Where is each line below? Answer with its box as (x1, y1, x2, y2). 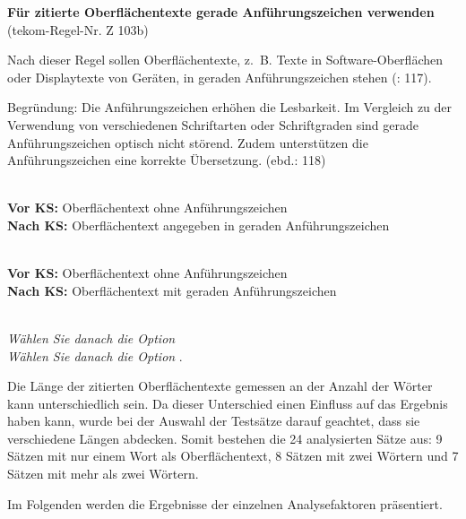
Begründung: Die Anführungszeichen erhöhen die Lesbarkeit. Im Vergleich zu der (7, 98, 453, 117)
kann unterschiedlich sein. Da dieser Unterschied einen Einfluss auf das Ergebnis (7, 394, 448, 412)
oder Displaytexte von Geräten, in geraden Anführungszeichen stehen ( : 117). (7, 67, 432, 86)
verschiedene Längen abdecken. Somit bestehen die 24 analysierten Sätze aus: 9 (7, 428, 443, 447)
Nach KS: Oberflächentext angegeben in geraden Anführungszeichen (7, 215, 390, 234)
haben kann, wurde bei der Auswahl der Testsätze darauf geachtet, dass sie (7, 411, 420, 430)
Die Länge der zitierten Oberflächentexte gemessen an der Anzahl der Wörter (7, 376, 433, 395)
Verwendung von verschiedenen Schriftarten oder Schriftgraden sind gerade (7, 115, 419, 134)
